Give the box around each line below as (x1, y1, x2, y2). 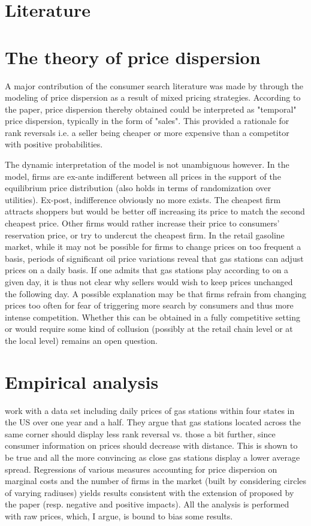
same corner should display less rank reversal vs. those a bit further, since (5, 427, 276, 440)
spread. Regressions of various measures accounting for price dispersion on (5, 462, 277, 475)
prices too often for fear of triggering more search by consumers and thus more (5, 299, 294, 312)
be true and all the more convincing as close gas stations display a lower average (5, 451, 300, 464)
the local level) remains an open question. (5, 334, 158, 346)
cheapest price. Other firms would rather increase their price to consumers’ (5, 217, 280, 229)
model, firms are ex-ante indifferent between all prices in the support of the (5, 170, 281, 182)
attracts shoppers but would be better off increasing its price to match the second (5, 205, 305, 217)
